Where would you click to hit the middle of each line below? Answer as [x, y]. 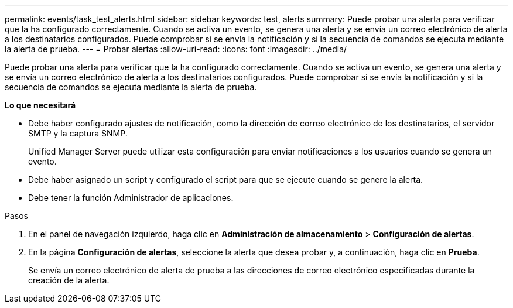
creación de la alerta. [69, 280]
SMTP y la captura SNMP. [78, 133]
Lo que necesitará [40, 105]
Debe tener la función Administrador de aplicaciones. [131, 198]
